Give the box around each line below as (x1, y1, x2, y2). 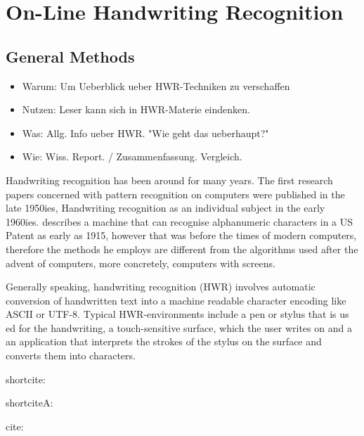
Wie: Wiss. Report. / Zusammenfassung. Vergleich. (22, 149, 242, 164)
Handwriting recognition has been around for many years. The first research (6, 172, 333, 187)
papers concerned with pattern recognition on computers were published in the (6, 186, 345, 201)
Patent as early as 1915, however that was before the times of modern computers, (6, 228, 357, 243)
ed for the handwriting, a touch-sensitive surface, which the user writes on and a (6, 320, 352, 335)
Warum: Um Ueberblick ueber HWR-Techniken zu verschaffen (22, 78, 290, 93)
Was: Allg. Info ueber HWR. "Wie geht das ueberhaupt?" (22, 125, 269, 140)
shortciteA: (6, 395, 53, 410)
